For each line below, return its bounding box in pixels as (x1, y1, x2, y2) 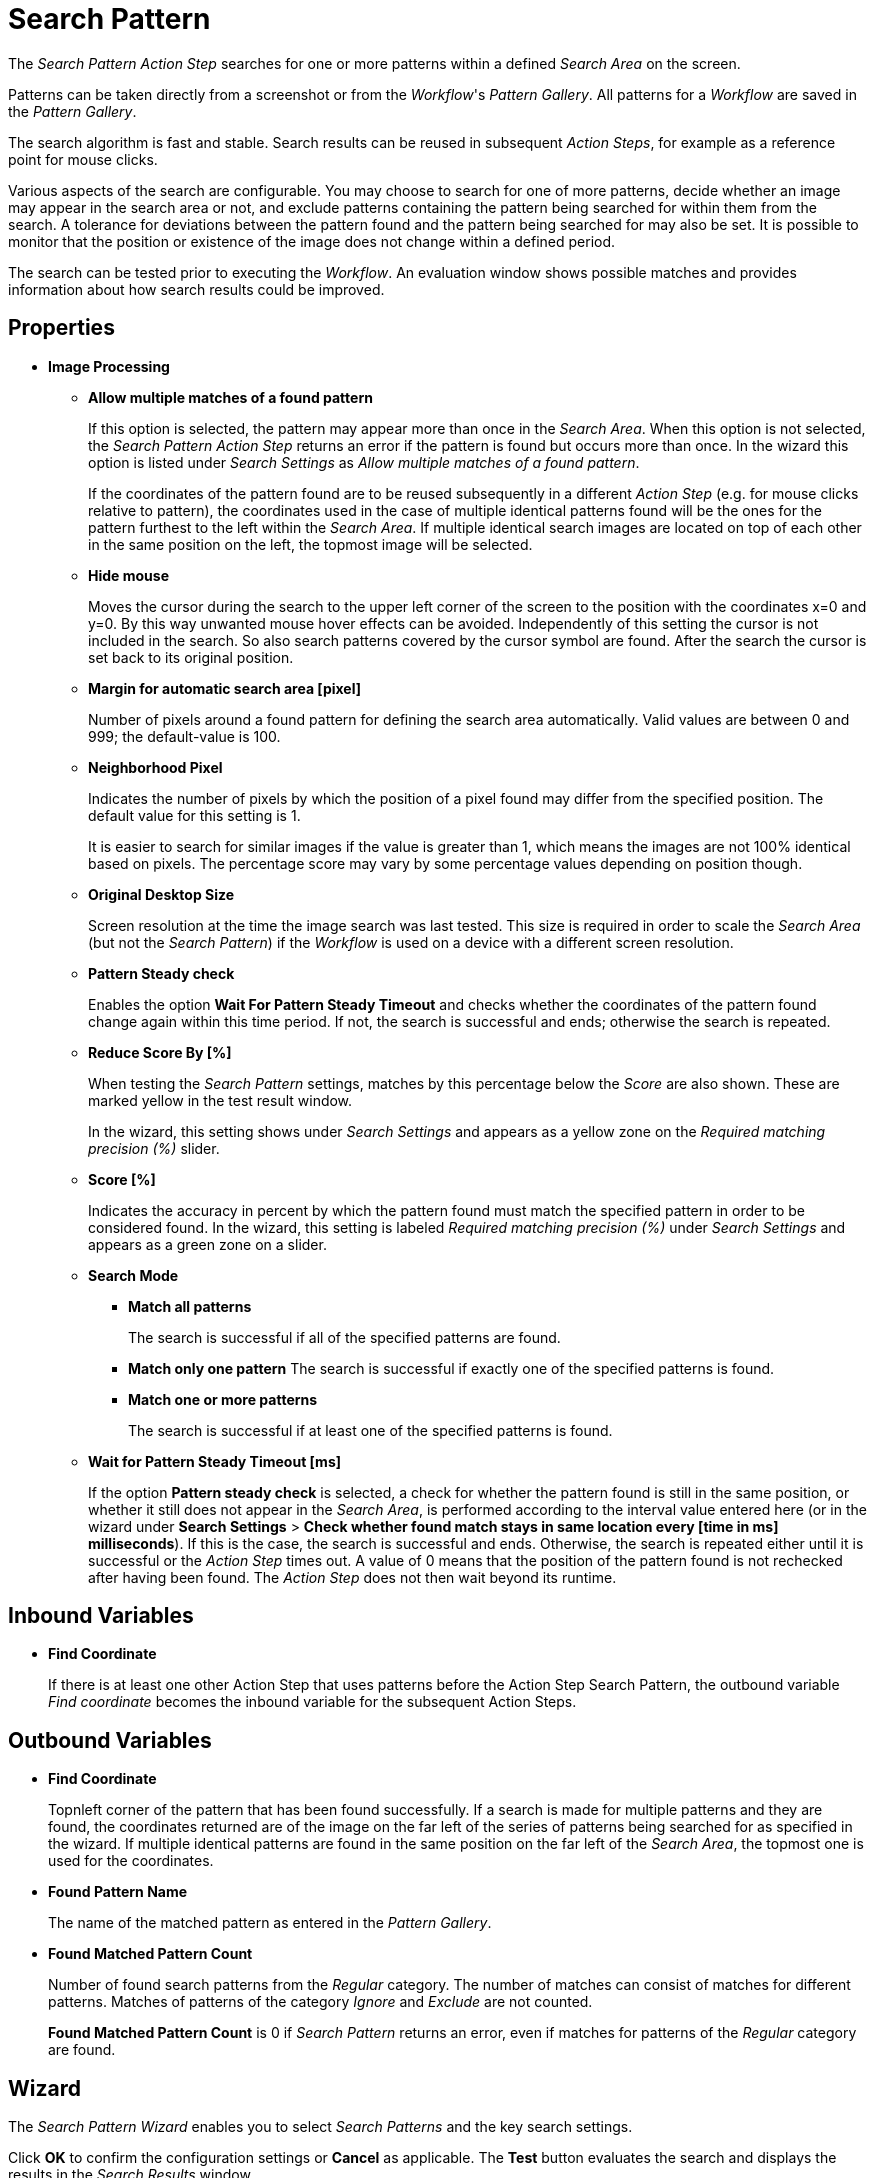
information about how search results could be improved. (8, 280, 385, 298)
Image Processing (48, 357, 170, 375)
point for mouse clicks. (8, 150, 158, 168)
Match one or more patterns (128, 1390, 318, 1408)
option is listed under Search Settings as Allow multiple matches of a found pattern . (88, 453, 640, 471)
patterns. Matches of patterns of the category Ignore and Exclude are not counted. (48, 1993, 593, 2011)
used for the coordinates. (48, 1852, 214, 1870)
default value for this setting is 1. (88, 806, 301, 824)
